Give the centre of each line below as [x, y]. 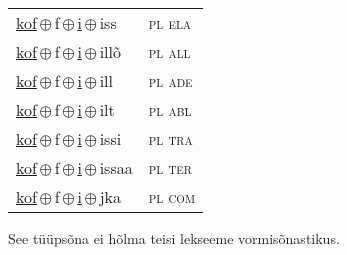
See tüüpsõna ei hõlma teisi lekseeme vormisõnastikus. [174, 238]
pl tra [170, 138]
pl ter [170, 167]
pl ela [170, 22]
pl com [171, 196]
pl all [169, 51]
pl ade [170, 80]
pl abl [170, 109]
